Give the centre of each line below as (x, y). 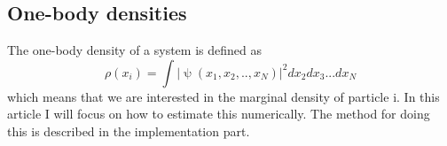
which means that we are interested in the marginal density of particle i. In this (223, 96)
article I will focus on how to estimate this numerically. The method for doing (219, 114)
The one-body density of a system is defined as (134, 50)
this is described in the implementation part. (129, 131)
